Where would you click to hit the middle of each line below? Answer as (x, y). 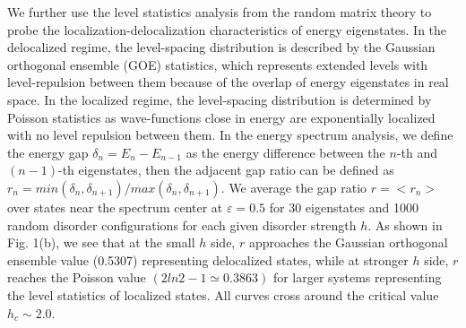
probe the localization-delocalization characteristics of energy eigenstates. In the (227, 29)
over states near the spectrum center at (115, 207)
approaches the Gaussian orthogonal (348, 242)
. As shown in (405, 224)
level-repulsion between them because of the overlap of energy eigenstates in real (228, 82)
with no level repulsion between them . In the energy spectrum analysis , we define (230, 135)
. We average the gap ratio (294, 187)
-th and (417, 152)
